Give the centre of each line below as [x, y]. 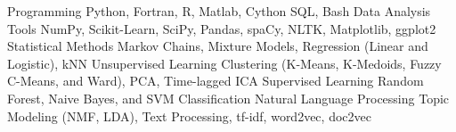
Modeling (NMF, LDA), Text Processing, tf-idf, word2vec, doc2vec [189, 115]
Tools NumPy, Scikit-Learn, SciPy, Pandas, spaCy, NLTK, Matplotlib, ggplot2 [222, 28]
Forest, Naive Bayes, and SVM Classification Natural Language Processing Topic [228, 98]
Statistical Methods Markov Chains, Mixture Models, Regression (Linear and [218, 46]
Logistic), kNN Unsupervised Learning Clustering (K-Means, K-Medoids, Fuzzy [224, 63]
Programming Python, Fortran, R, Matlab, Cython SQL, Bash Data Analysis [219, 11]
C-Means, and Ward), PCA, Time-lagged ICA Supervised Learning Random [216, 81]
